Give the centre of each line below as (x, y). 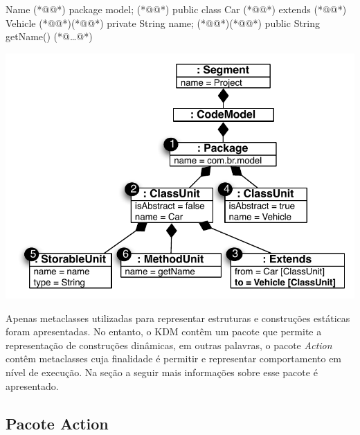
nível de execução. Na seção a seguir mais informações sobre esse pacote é (162, 372)
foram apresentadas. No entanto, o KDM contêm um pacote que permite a (164, 331)
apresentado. (32, 385)
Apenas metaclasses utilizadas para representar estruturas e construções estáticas (178, 318)
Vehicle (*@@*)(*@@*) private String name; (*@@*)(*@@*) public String (163, 23)
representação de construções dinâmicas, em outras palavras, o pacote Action (169, 345)
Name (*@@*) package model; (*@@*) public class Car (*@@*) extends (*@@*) (176, 9)
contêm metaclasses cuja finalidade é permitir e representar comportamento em (174, 358)
